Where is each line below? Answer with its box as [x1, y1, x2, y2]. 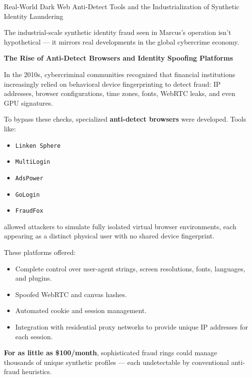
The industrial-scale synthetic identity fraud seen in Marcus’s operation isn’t [4, 27, 231, 37]
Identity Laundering [4, 11, 63, 21]
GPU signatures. [4, 97, 53, 108]
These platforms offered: [4, 247, 76, 257]
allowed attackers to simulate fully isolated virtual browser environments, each [4, 221, 236, 231]
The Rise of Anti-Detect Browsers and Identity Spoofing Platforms [4, 53, 233, 63]
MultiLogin [15, 158, 50, 166]
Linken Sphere [15, 142, 61, 149]
